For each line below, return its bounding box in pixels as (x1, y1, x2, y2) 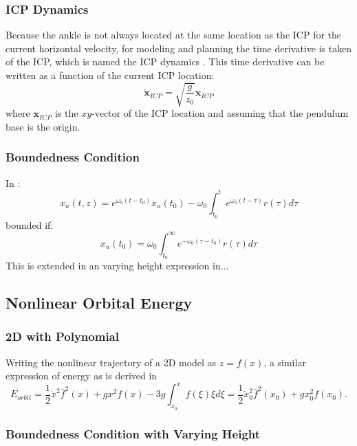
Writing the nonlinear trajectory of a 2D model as (6, 355, 217, 369)
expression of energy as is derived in (6, 368, 158, 383)
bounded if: (6, 217, 54, 232)
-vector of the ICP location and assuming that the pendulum (91, 106, 349, 120)
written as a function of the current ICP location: (6, 68, 215, 82)
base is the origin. (6, 119, 80, 133)
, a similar (263, 355, 306, 369)
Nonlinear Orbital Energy (6, 292, 193, 313)
